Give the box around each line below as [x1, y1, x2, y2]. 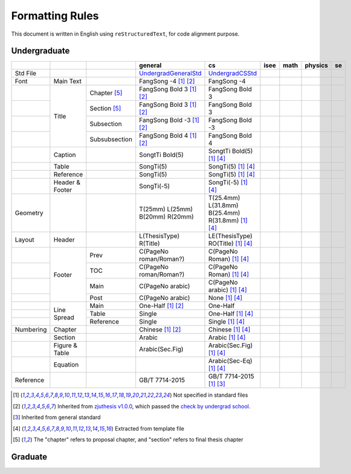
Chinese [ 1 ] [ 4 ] [208, 325, 251, 334]
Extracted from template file [115, 424, 184, 432]
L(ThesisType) [139, 232, 180, 240]
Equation [53, 360, 79, 369]
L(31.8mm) [208, 201, 239, 210]
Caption [53, 151, 76, 159]
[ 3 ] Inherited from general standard [13, 414, 101, 421]
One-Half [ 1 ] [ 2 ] [139, 302, 184, 310]
